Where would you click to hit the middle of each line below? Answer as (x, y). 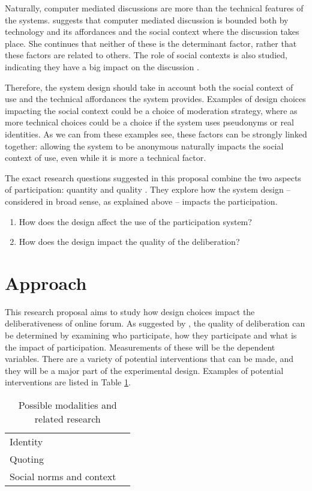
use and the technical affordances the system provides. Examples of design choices (155, 99)
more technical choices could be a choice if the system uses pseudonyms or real (150, 122)
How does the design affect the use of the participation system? (135, 221)
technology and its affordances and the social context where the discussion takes (152, 32)
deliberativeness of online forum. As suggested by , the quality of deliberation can (155, 323)
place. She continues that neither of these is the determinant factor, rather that (151, 43)
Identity (26, 441)
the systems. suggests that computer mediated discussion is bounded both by (147, 20)
